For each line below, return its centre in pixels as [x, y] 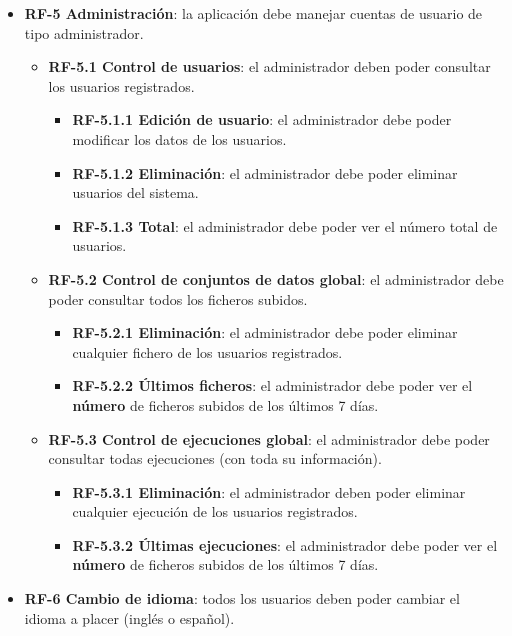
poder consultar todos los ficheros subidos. [178, 298]
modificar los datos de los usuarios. [179, 138]
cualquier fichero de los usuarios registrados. [207, 351]
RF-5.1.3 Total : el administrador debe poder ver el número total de [285, 225]
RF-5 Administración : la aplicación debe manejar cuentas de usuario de [253, 13]
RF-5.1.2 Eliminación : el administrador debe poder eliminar [265, 172]
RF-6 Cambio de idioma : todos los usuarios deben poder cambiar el [242, 598]
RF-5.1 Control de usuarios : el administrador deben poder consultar [269, 66]
